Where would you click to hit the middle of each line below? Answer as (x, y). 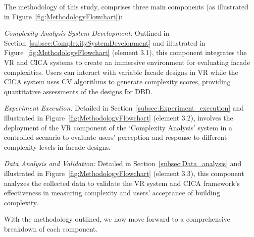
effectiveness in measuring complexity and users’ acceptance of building (112, 193)
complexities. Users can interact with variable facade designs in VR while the (121, 72)
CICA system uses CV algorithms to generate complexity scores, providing (117, 82)
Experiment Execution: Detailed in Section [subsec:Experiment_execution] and (124, 108)
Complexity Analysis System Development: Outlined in (87, 33)
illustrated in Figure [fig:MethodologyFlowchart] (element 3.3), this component (124, 173)
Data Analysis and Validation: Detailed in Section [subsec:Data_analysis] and (123, 163)
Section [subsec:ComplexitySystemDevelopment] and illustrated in (105, 42)
